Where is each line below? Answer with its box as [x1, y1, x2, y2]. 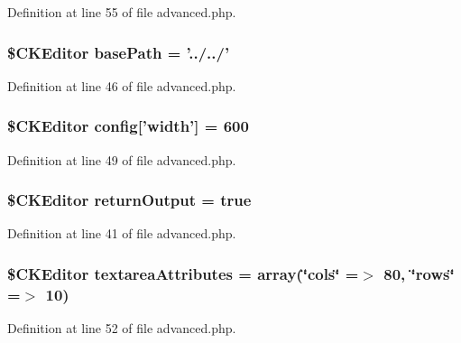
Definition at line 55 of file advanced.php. [7, 3, 236, 21]
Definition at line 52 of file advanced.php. [7, 319, 236, 338]
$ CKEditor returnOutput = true [7, 189, 252, 211]
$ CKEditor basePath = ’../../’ [7, 41, 230, 63]
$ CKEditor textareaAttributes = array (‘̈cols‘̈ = [7, 262, 359, 284]
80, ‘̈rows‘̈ [383, 262, 455, 284]
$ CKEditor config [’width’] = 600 [7, 115, 249, 137]
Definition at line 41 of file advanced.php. [7, 224, 236, 243]
